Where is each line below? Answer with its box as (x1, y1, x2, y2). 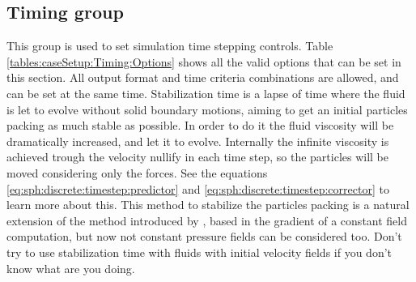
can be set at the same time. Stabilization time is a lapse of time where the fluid (6, 84, 405, 101)
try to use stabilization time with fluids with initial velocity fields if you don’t (6, 243, 392, 260)
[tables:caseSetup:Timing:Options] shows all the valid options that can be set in (6, 53, 401, 70)
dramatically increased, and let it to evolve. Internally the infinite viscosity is (6, 132, 389, 149)
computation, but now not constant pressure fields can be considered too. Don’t (6, 228, 402, 245)
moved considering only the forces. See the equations (6, 164, 268, 181)
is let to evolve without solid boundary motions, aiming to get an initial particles (6, 100, 408, 117)
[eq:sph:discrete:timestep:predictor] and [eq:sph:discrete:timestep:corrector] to (6, 180, 389, 197)
